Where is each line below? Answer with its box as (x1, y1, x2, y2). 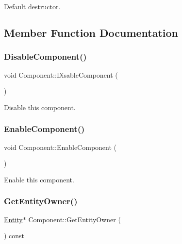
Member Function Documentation (4, 25, 179, 40)
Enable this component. (4, 174, 74, 184)
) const (4, 230, 25, 241)
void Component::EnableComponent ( (4, 142, 117, 152)
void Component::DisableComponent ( (4, 69, 118, 80)
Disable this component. (4, 102, 76, 112)
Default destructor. (4, 1, 61, 11)
